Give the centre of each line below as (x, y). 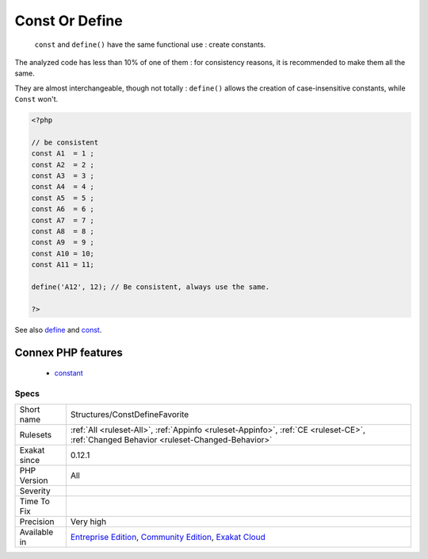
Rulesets (35, 435)
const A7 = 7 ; (63, 220)
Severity (35, 491)
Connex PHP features (69, 352)
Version (34, 480)
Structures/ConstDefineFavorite (130, 414)
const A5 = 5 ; (63, 198)
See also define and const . (58, 330)
